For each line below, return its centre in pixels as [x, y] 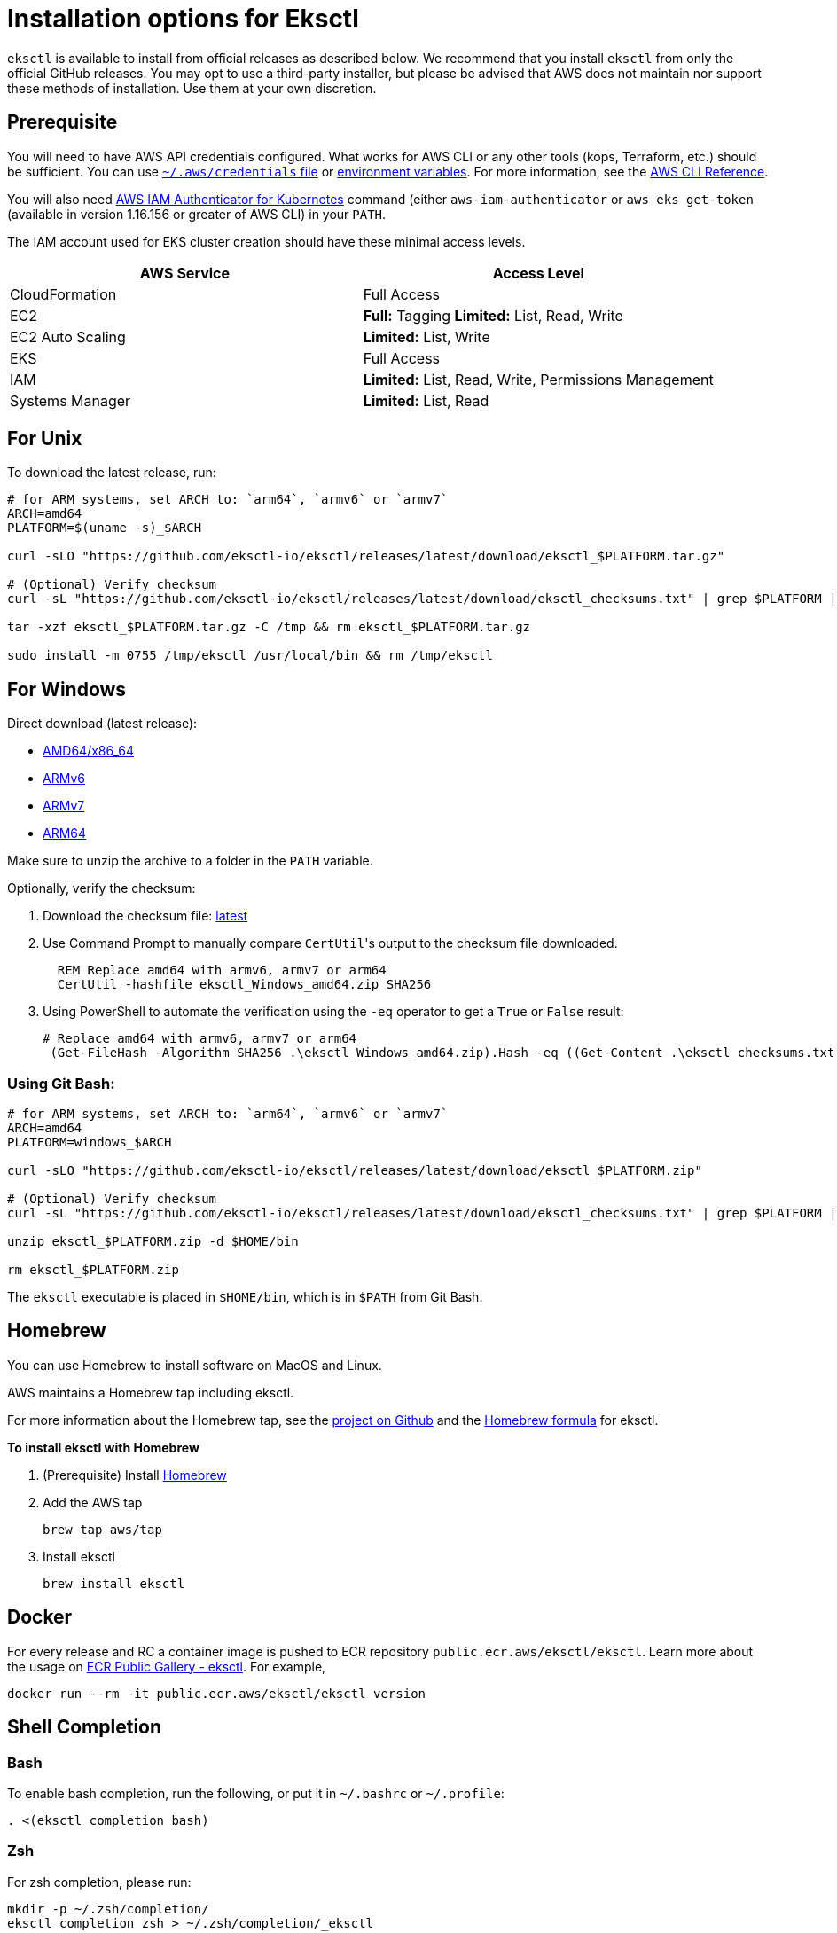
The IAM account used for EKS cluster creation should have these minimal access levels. [266, 241]
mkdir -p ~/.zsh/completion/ [108, 1909]
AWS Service [185, 273]
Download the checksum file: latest [145, 916]
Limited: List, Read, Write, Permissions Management [538, 379]
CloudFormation [63, 294]
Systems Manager [70, 400]
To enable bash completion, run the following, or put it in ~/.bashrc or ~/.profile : [256, 1793]
